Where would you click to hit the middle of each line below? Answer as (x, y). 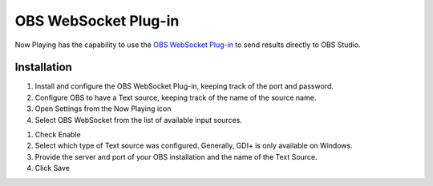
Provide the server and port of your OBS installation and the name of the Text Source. (176, 156)
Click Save (53, 168)
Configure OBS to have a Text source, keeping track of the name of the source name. (176, 97)
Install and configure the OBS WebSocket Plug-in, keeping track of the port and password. (184, 86)
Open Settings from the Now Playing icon (103, 109)
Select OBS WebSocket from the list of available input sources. (138, 120)
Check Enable (58, 135)
